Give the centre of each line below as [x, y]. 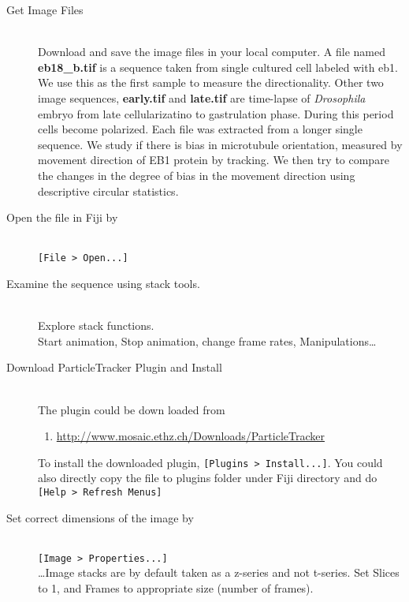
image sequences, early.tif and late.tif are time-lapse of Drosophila [202, 97]
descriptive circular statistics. [108, 191]
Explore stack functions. [96, 325]
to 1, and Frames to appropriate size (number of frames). [176, 588]
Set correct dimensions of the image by [100, 517]
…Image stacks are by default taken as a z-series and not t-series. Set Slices [219, 572]
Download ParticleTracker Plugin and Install [114, 367]
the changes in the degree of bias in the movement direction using [197, 175]
